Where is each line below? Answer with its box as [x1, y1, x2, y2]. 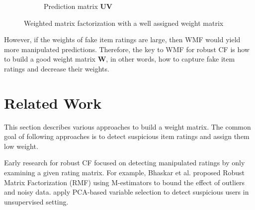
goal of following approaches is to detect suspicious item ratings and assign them [4, 131, 250, 141]
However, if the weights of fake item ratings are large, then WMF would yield [4, 34, 241, 45]
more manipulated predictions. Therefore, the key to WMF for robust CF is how [4, 44, 250, 54]
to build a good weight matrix [4, 54, 96, 64]
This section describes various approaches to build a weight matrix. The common [4, 121, 251, 132]
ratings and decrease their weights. [4, 63, 109, 73]
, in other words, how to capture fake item [106, 54, 235, 64]
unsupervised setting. [4, 196, 69, 207]
